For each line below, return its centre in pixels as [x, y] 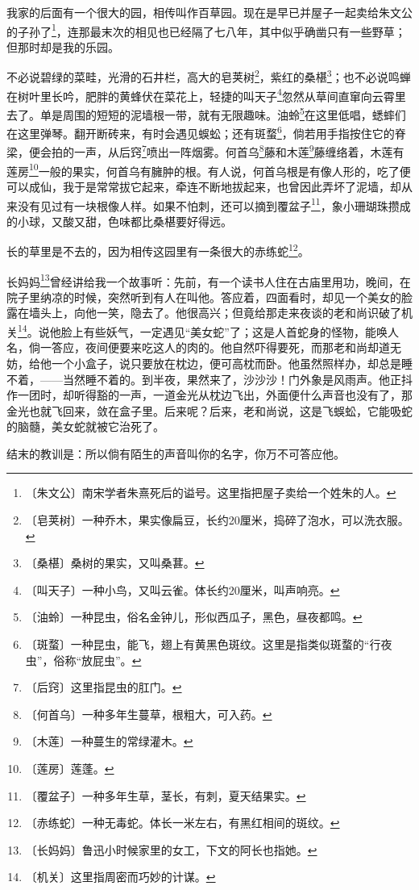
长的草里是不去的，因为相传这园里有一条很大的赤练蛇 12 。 [158, 250]
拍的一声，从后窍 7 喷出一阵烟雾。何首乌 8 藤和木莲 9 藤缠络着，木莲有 [228, 151]
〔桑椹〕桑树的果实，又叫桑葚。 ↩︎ [115, 563]
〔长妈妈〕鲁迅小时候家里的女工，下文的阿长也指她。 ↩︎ [171, 849]
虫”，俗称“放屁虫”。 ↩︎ [83, 660]
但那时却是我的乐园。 [63, 46]
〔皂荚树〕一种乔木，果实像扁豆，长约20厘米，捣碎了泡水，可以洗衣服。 [217, 520]
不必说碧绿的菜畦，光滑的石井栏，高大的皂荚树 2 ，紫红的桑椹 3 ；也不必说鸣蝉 [209, 76]
